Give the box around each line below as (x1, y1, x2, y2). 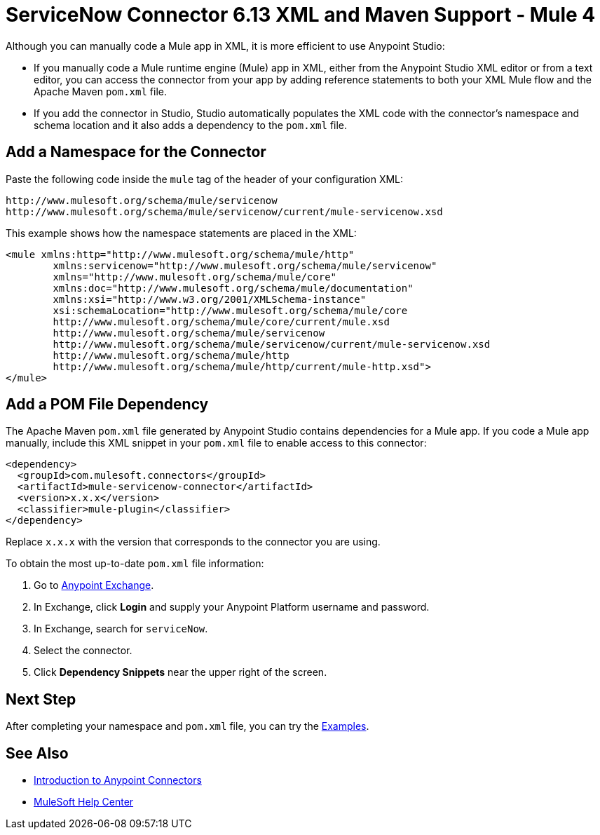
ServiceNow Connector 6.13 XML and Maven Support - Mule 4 (6, 3, 596, 27)
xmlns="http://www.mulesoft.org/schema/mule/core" (53, 271, 337, 283)
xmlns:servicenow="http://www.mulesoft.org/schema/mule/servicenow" (53, 259, 437, 271)
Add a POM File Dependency (6, 395, 209, 414)
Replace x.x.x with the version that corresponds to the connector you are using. (6, 536, 381, 548)
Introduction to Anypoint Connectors (34, 774, 202, 787)
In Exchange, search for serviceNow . (34, 623, 208, 635)
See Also (6, 744, 69, 762)
